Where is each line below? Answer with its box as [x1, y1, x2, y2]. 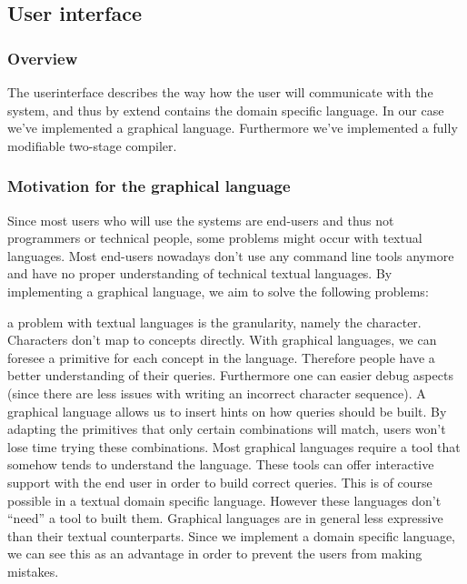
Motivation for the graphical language [7, 175, 291, 197]
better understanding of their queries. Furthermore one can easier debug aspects [7, 366, 453, 385]
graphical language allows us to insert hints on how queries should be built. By [7, 401, 447, 420]
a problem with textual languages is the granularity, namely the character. [7, 312, 422, 331]
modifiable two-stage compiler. [7, 136, 177, 155]
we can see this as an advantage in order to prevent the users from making [7, 544, 422, 563]
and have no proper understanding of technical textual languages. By [7, 264, 392, 283]
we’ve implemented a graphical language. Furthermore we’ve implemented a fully [7, 118, 458, 137]
